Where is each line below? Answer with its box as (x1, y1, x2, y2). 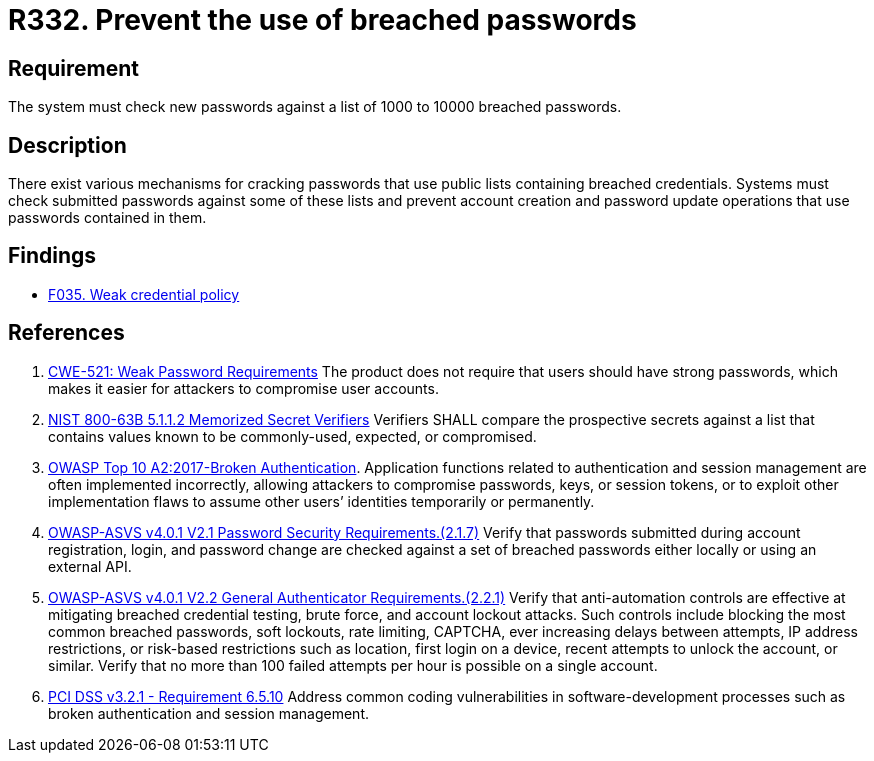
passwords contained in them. (8, 209, 207, 227)
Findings (8, 243, 97, 269)
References (8, 320, 125, 346)
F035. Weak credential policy (48, 285, 240, 303)
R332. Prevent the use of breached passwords (8, 3, 637, 37)
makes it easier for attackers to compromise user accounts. (48, 379, 439, 397)
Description (8, 132, 127, 158)
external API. (48, 557, 132, 575)
